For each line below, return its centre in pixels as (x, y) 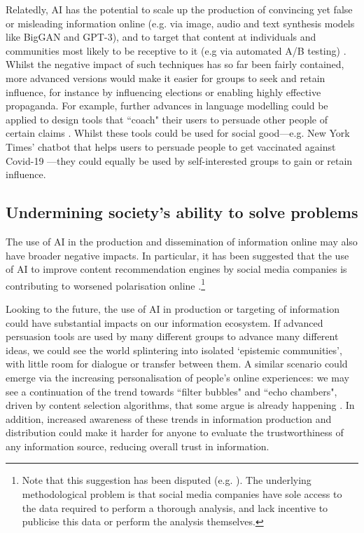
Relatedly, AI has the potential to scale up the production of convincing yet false (179, 9)
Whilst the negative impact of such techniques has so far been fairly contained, (175, 64)
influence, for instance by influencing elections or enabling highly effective (163, 92)
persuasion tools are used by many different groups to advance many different (172, 336)
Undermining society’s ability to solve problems (182, 212)
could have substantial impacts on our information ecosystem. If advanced (164, 322)
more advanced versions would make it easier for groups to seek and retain (166, 77)
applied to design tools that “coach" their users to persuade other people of (167, 119)
